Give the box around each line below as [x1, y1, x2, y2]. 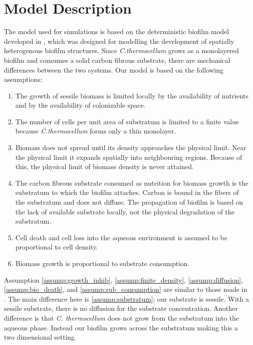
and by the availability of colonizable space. [15, 100, 146, 110]
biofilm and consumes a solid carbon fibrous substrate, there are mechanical [4, 55, 231, 65]
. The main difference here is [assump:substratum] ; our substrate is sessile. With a [4, 293, 249, 304]
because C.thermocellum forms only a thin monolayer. [15, 126, 176, 136]
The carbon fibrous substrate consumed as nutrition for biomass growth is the [15, 177, 249, 188]
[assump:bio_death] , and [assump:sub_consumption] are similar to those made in [4, 284, 248, 294]
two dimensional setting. [4, 332, 77, 342]
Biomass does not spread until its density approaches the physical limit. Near [15, 142, 247, 153]
